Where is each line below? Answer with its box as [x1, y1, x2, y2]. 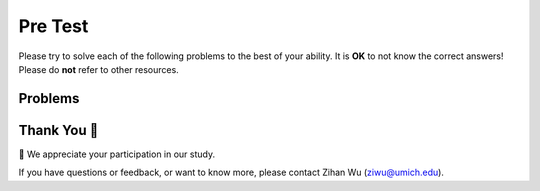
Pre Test [18, 15, 89, 37]
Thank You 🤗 [18, 121, 99, 139]
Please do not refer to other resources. [18, 63, 179, 75]
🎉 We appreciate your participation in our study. [18, 148, 216, 160]
